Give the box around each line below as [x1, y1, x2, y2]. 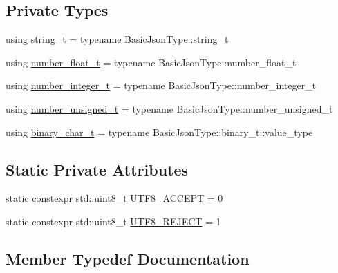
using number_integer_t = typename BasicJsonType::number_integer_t [6, 78, 317, 93]
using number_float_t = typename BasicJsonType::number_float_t [6, 55, 297, 69]
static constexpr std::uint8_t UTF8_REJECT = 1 [6, 214, 221, 228]
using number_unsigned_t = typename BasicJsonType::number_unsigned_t [6, 101, 333, 115]
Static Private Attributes [6, 158, 189, 180]
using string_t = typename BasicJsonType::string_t [6, 32, 229, 46]
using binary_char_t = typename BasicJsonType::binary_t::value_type [6, 124, 313, 139]
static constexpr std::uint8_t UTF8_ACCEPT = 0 [6, 191, 223, 205]
